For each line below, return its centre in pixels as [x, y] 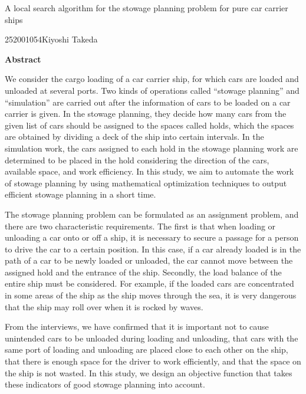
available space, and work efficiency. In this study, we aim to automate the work [149, 171]
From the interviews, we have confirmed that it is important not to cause [137, 326]
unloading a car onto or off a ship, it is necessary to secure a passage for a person [152, 237]
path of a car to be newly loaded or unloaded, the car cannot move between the [149, 260]
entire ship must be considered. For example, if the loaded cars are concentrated [149, 283]
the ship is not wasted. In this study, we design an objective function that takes [149, 372]
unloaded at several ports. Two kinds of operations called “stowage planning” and [152, 90]
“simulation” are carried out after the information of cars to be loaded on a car [148, 102]
